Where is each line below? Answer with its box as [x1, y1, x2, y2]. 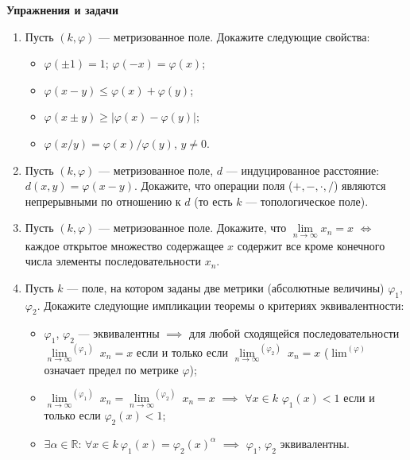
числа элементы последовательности [25, 253, 201, 269]
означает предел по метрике [44, 361, 179, 377]
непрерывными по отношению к [25, 192, 181, 209]
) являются [333, 177, 386, 194]
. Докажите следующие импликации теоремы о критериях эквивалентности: [37, 296, 404, 313]
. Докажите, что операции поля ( [133, 177, 293, 194]
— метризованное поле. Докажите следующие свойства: [99, 28, 370, 44]
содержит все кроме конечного [237, 237, 385, 253]
